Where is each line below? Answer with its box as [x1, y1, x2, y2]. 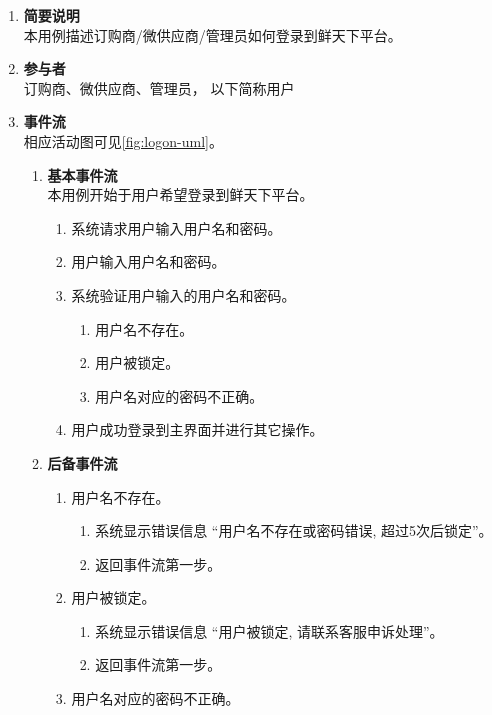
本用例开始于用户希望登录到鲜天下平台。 [47, 184, 314, 205]
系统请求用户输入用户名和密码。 [71, 217, 282, 238]
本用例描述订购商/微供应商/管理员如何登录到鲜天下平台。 [23, 24, 402, 45]
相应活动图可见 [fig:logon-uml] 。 [23, 130, 223, 151]
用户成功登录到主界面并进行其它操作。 [71, 419, 324, 440]
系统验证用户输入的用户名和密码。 [71, 284, 296, 305]
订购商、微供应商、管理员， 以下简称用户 [23, 77, 295, 98]
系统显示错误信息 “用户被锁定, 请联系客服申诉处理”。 [95, 620, 444, 641]
